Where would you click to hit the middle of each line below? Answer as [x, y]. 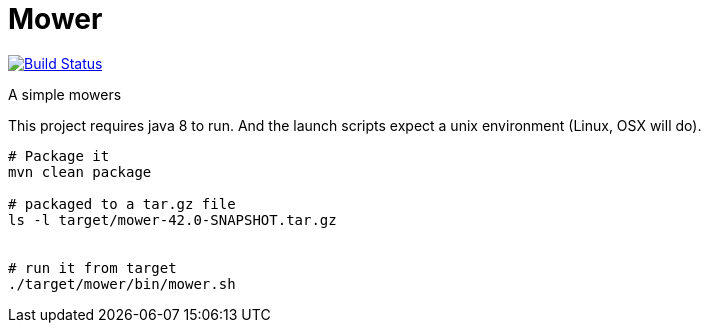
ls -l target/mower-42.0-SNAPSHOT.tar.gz [172, 219]
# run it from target [92, 267]
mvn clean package [80, 171]
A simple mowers [65, 94]
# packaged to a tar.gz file [122, 203]
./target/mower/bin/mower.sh [122, 283]
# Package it [59, 155]
